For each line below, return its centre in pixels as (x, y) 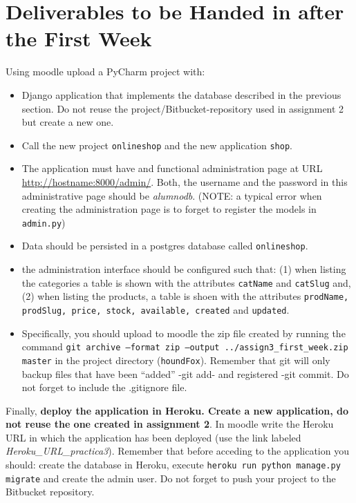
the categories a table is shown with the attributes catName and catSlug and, (186, 282)
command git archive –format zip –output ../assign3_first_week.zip (185, 347)
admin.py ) (44, 222)
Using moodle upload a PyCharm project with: (105, 72)
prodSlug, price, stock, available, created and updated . (156, 309)
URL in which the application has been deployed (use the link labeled (153, 437)
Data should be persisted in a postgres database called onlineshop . (165, 246)
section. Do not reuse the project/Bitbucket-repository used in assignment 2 (183, 108)
